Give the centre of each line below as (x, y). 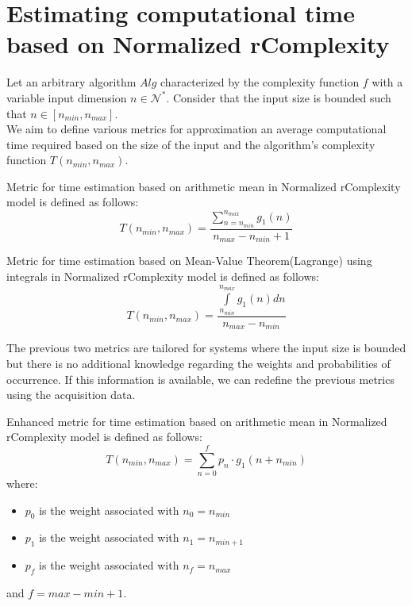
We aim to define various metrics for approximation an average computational (196, 129)
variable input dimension (67, 97)
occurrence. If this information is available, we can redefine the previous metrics (200, 379)
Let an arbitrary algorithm (71, 82)
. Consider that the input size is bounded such (279, 97)
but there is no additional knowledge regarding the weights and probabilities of (198, 363)
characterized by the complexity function (260, 82)
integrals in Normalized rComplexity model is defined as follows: (163, 276)
